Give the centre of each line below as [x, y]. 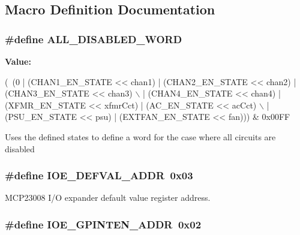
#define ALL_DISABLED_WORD [94, 39]
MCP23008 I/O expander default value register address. [108, 198]
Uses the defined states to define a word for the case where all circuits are [140, 136]
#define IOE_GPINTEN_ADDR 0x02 [103, 224]
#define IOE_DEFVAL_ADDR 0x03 [99, 175]
